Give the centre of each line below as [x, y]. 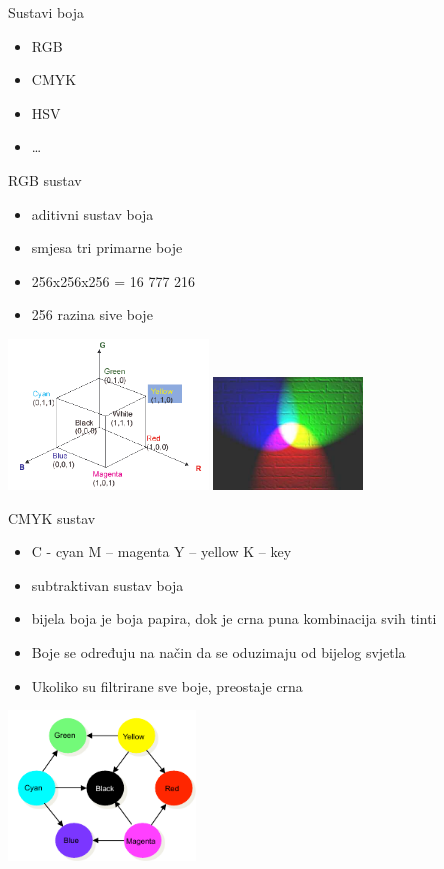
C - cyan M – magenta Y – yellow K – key [161, 551]
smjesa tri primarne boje [107, 247]
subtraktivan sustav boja [107, 584]
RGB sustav [45, 179]
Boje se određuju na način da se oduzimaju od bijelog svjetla [218, 652]
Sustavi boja [46, 12]
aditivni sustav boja [92, 213]
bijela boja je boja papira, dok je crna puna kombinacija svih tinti [234, 618]
